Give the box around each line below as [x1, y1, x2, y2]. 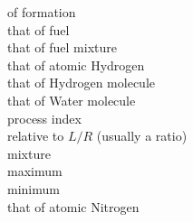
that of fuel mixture [7, 38, 118, 57]
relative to [7, 126, 64, 145]
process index [7, 108, 82, 127]
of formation [7, 3, 76, 21]
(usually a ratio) [96, 126, 188, 145]
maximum [7, 162, 63, 180]
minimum [7, 179, 60, 198]
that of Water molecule [7, 90, 136, 109]
